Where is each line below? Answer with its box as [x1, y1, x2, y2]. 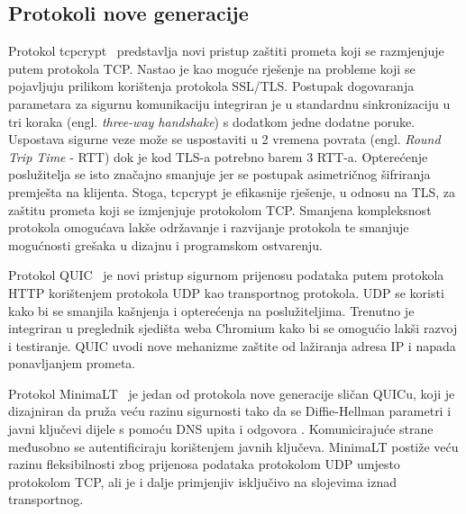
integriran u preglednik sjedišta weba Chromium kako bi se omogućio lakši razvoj [8, 319, 458, 338]
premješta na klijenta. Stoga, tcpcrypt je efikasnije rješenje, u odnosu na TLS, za [8, 182, 456, 201]
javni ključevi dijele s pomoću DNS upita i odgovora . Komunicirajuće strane [8, 419, 434, 438]
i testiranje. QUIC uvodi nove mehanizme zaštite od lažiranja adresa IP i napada [8, 336, 456, 355]
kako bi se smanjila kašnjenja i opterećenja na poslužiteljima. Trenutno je [8, 301, 415, 320]
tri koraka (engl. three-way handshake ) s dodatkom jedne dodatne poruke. [8, 112, 416, 131]
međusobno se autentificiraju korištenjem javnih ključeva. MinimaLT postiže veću [8, 437, 459, 455]
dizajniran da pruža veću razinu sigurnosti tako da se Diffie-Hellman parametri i [8, 401, 452, 420]
